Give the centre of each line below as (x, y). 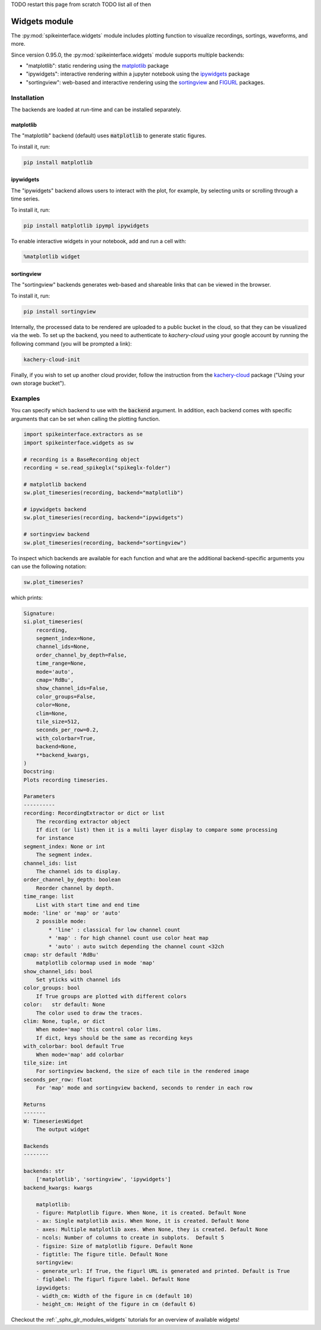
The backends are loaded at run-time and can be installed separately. (96, 109)
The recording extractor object (83, 821)
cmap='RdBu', (55, 680)
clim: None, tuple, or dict (64, 1021)
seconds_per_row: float (58, 1079)
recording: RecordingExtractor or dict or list (94, 813)
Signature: (39, 613)
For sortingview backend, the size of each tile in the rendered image (143, 1071)
